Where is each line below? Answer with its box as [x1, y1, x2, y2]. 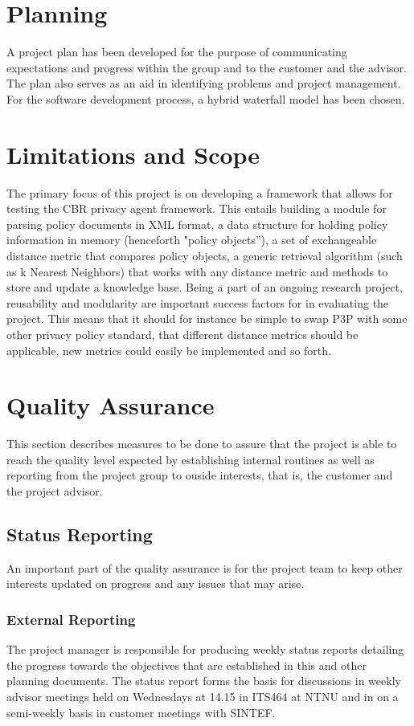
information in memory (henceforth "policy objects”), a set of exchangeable [6, 231, 377, 248]
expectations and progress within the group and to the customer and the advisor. [6, 59, 407, 75]
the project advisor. [6, 483, 103, 500]
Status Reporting [6, 522, 153, 547]
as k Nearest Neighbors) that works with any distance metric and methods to [6, 263, 388, 279]
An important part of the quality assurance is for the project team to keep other [6, 559, 403, 576]
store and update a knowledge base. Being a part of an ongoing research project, [6, 279, 403, 296]
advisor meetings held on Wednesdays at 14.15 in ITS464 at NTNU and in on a [6, 688, 399, 705]
